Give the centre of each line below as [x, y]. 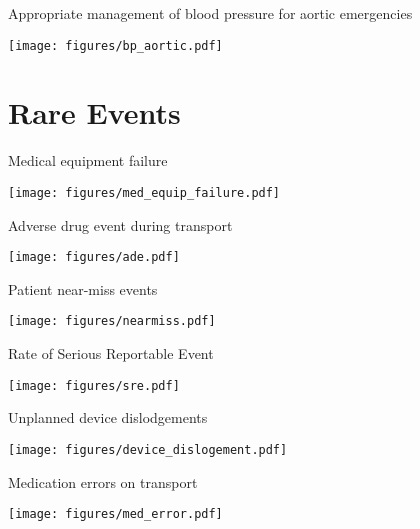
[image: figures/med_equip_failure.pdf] [144, 192]
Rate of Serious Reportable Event [111, 353]
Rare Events [94, 112]
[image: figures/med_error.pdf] [115, 514]
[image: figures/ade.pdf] [94, 257]
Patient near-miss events [83, 288]
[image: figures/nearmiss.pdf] [112, 321]
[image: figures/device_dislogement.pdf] [148, 449]
